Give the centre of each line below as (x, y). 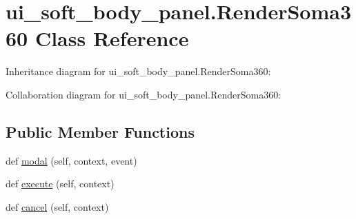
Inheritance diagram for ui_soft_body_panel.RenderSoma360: (138, 71)
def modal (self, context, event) (71, 160)
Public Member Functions (100, 131)
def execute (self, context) (60, 184)
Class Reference (112, 38)
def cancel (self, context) (57, 206)
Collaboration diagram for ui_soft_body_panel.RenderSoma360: (144, 94)
